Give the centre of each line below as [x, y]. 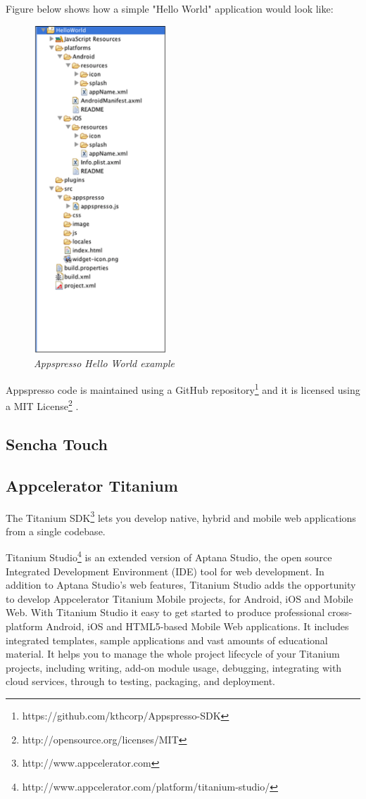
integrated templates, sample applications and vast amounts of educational [167, 640]
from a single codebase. [56, 531]
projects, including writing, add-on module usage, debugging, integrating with [174, 667]
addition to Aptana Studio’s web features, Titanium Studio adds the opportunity [181, 585]
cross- [340, 612]
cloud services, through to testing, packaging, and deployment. [140, 681]
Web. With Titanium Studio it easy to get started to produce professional [165, 612]
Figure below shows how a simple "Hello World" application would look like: [170, 8]
